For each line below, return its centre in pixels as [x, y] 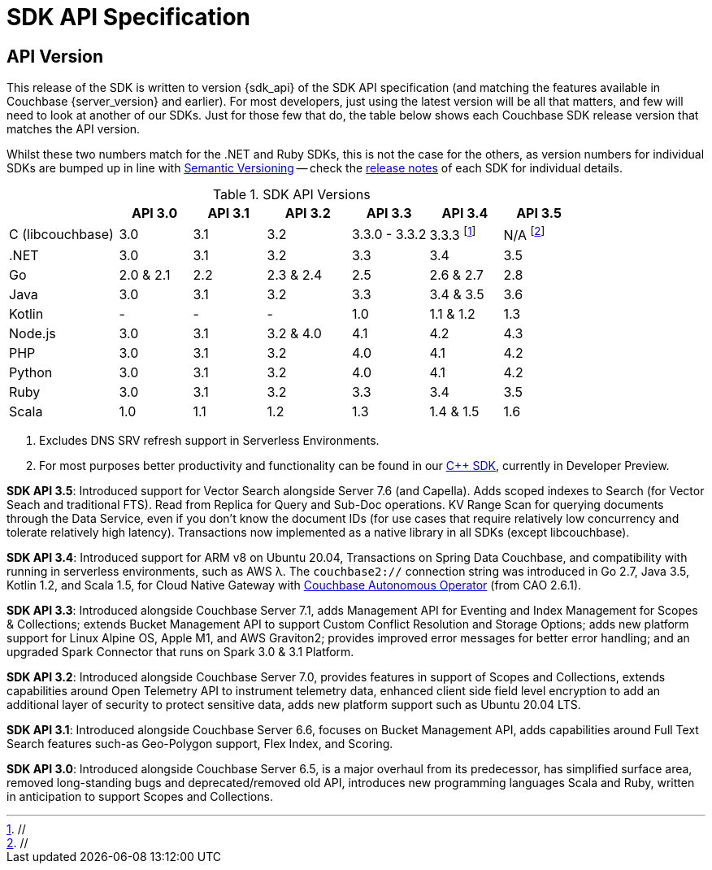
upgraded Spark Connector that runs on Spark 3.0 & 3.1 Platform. [180, 651]
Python [31, 372]
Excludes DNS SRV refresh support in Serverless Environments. [209, 440]
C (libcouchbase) [61, 234]
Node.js [33, 333]
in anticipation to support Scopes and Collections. [140, 796]
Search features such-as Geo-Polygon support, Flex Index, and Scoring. [200, 743]
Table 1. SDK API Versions [291, 195]
